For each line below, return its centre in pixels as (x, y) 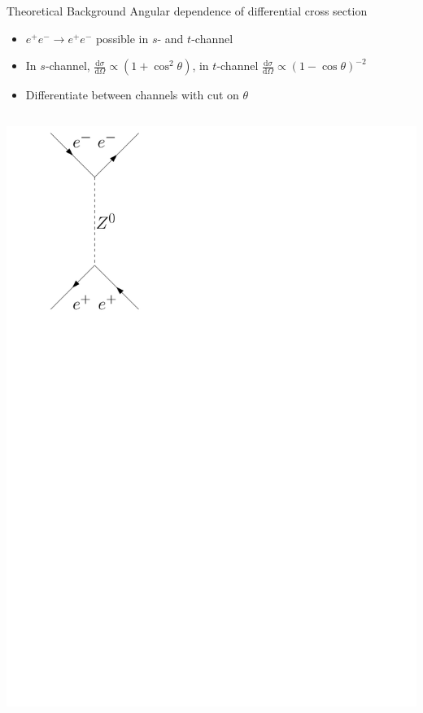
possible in (122, 38)
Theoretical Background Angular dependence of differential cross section (187, 11)
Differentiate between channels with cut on (132, 95)
